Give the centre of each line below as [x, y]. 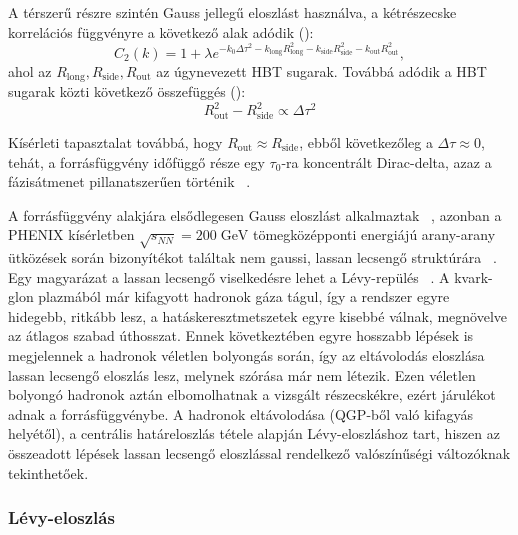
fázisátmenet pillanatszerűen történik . [129, 181]
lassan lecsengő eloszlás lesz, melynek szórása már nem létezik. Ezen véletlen [242, 374]
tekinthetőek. [48, 472]
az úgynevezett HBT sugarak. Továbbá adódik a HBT [321, 70]
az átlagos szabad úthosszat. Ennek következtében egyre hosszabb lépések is [241, 335]
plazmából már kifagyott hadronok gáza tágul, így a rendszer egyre [244, 296]
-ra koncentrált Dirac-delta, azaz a [386, 161]
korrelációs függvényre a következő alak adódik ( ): [161, 31]
